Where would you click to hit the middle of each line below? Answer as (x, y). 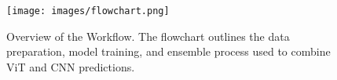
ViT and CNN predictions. (71, 66)
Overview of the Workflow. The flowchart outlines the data (148, 36)
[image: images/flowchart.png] (88, 11)
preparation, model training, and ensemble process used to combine (168, 51)
